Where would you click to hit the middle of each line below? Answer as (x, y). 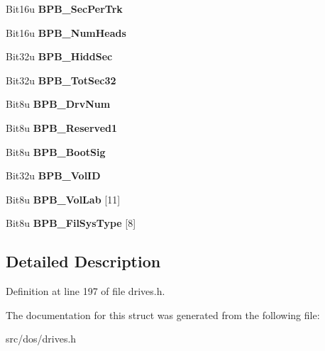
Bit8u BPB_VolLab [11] (63, 199)
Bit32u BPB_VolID (53, 175)
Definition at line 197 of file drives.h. (86, 291)
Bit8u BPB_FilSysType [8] (71, 223)
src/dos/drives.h (41, 339)
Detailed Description (83, 261)
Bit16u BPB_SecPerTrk (64, 9)
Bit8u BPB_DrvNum (58, 104)
